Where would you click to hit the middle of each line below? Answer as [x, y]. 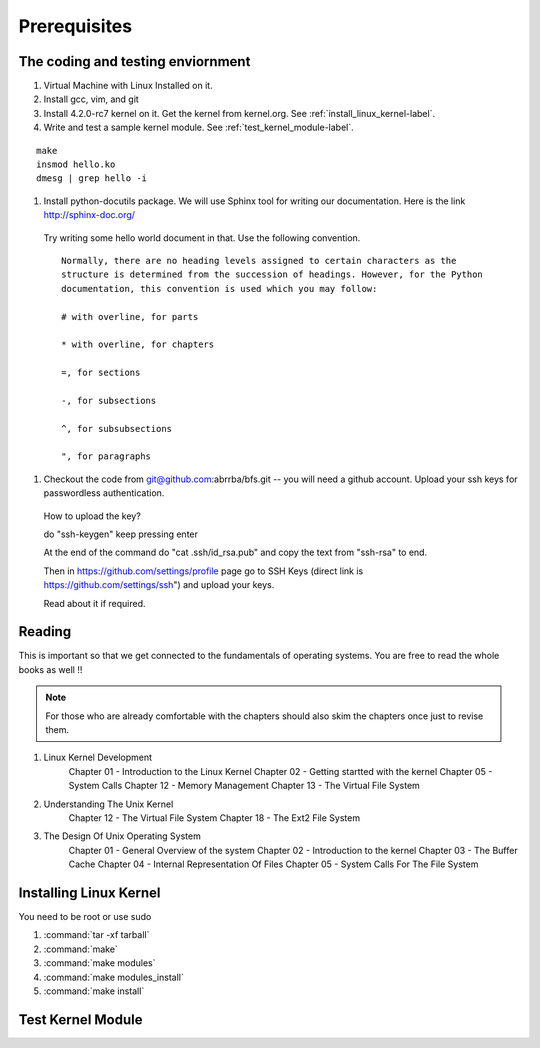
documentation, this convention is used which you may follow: [219, 288]
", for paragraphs [106, 456]
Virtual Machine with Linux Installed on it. [128, 86]
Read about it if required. [94, 603]
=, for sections [101, 373]
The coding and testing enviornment [134, 61]
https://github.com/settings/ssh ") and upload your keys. [159, 585]
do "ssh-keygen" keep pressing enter [121, 534]
